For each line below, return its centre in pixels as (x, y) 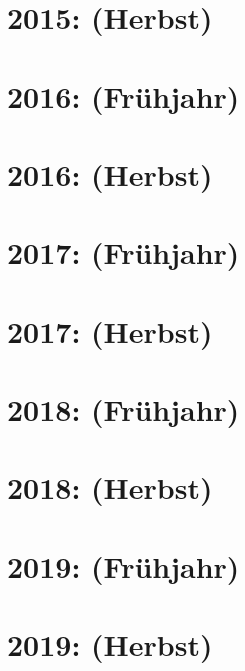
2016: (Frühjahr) (123, 95)
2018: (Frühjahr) (123, 409)
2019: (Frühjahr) (123, 565)
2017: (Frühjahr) (123, 252)
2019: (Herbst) (110, 644)
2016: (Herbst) (110, 173)
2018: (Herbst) (110, 487)
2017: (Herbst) (110, 330)
